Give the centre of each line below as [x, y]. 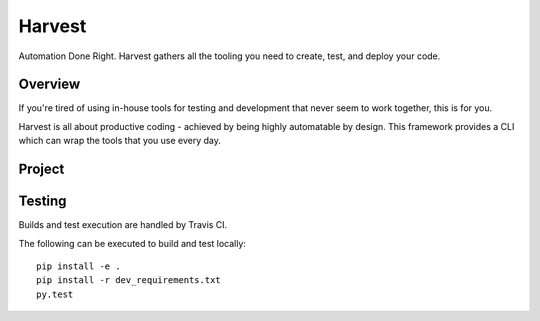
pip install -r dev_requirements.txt [129, 280]
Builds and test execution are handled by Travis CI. [123, 225]
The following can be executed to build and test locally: [132, 243]
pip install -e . [78, 266]
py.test [55, 294]
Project [41, 169]
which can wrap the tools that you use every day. [120, 141]
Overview [49, 84]
